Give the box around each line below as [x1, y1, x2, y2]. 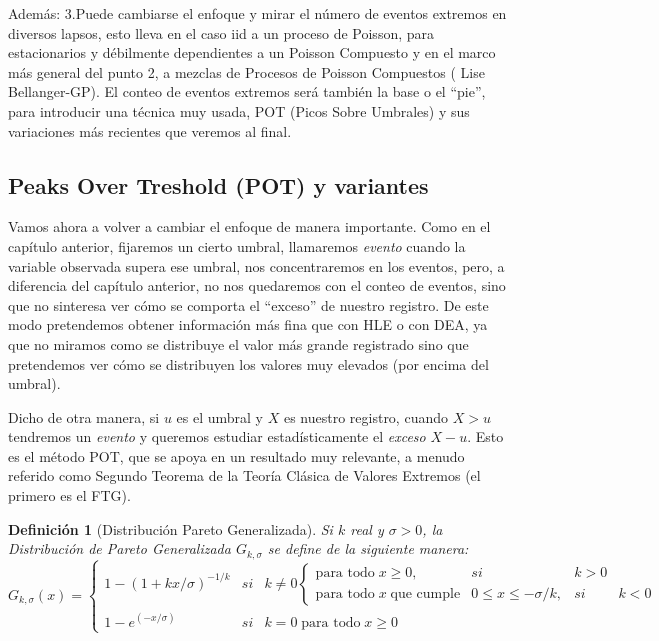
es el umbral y [176, 406, 264, 427]
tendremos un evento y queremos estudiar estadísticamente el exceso [8, 426, 426, 447]
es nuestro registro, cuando [283, 406, 448, 427]
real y [350, 518, 384, 539]
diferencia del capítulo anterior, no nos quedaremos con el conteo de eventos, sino [8, 275, 506, 296]
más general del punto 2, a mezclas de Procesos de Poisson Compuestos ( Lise [8, 61, 485, 82]
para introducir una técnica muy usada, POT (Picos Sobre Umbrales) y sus [8, 100, 470, 121]
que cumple [390, 586, 461, 601]
